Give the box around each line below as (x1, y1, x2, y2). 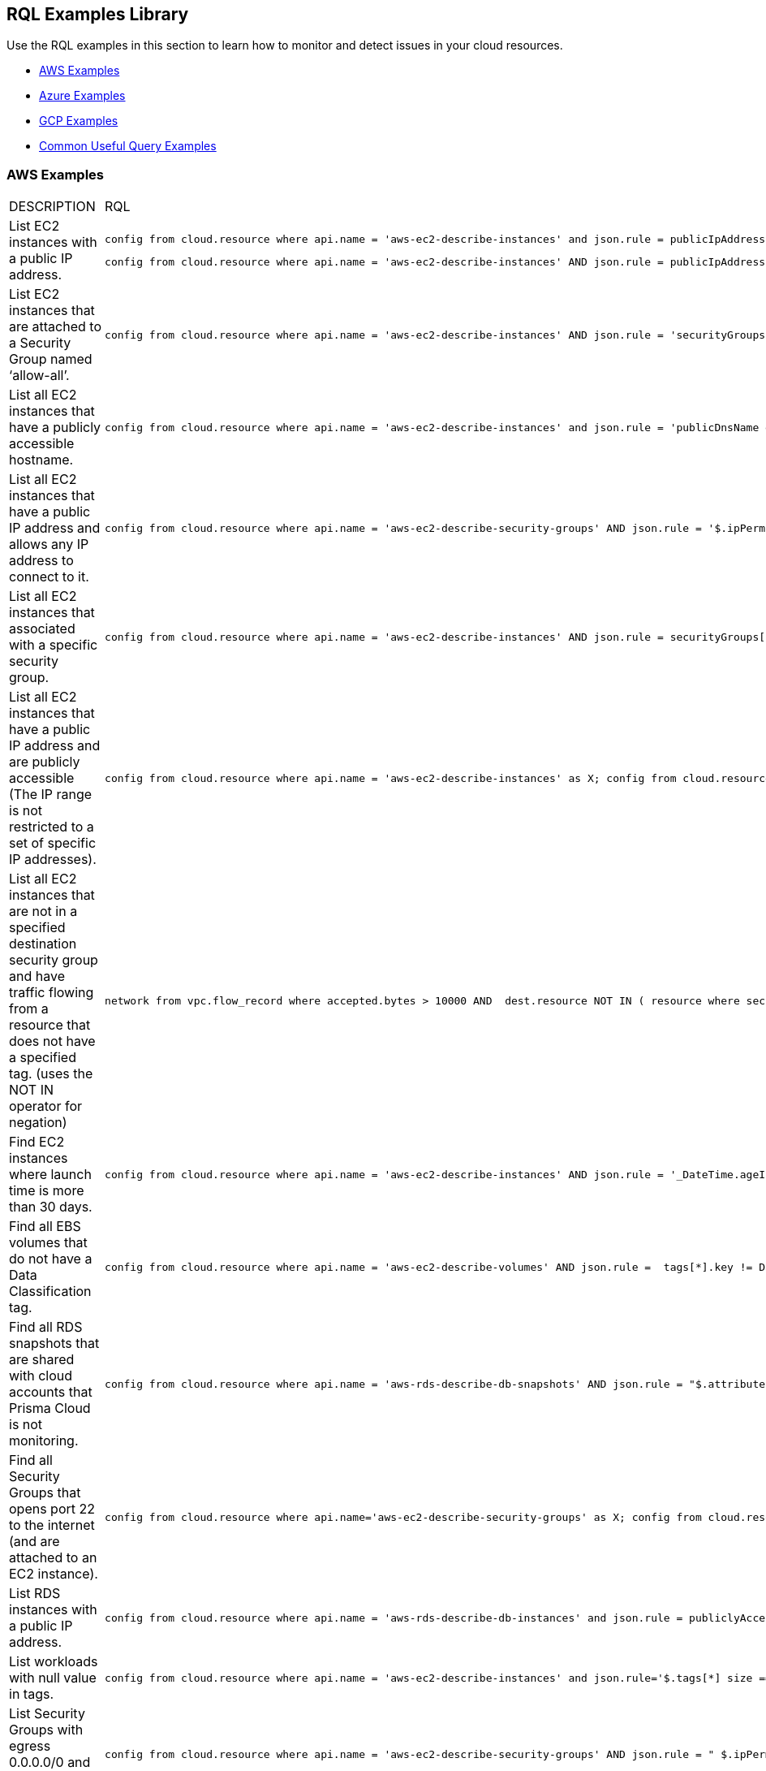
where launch (9, 1166, 92, 1183)
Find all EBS (9, 1218, 81, 1235)
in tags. (9, 1686, 54, 1703)
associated (9, 620, 75, 637)
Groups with (9, 1721, 84, 1739)
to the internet (9, 1517, 95, 1534)
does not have (9, 1033, 96, 1050)
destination (9, 935, 77, 952)
